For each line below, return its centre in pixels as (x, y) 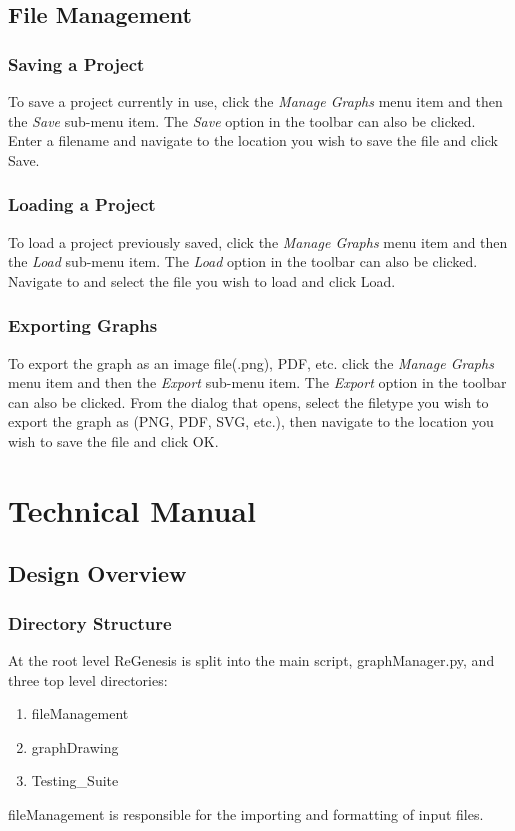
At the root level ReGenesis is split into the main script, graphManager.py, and (251, 659)
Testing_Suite (75, 780)
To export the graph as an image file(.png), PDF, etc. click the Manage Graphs (251, 362)
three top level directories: (88, 679)
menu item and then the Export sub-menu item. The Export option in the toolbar (257, 382)
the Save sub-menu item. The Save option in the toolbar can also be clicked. (242, 120)
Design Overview (97, 573)
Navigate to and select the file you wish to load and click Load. (202, 280)
